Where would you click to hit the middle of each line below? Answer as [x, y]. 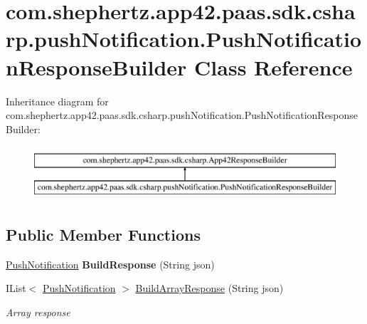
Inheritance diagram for [57, 101]
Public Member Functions [103, 234]
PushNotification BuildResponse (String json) [110, 264]
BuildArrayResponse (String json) [209, 288]
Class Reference [273, 67]
